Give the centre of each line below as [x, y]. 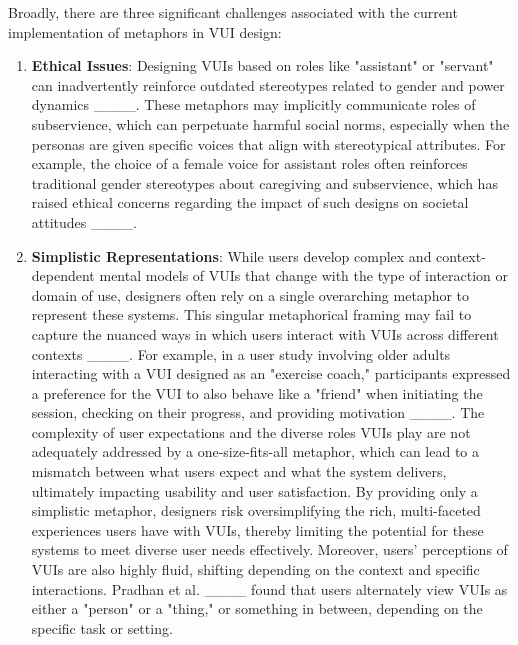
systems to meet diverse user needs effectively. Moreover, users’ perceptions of [269, 549]
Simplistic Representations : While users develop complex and [231, 255]
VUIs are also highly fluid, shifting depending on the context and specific [255, 569]
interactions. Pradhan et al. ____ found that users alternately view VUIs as [269, 588]
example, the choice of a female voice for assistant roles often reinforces [249, 163]
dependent [63, 275]
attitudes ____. [84, 221]
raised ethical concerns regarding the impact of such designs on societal [250, 202]
